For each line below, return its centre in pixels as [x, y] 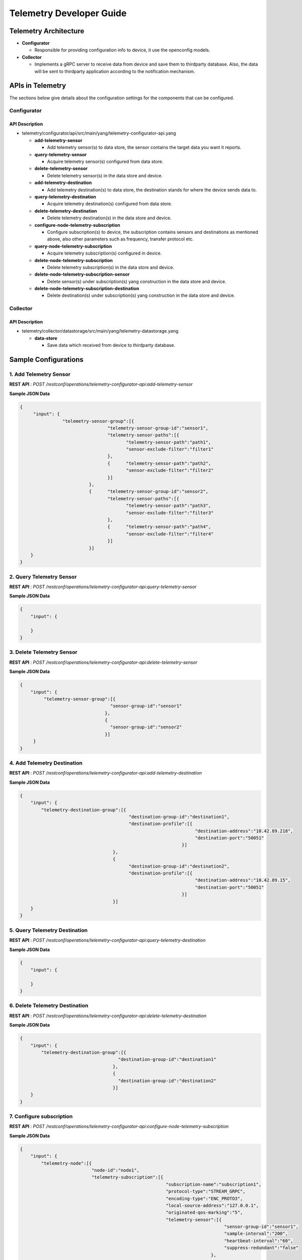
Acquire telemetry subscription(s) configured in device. [104, 253]
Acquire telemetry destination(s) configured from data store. [109, 204]
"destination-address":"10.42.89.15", [243, 880]
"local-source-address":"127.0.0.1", [212, 1205]
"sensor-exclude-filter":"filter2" [170, 470]
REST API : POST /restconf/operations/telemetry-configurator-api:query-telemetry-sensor [103, 587]
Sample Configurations [47, 360]
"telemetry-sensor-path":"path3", [169, 506]
